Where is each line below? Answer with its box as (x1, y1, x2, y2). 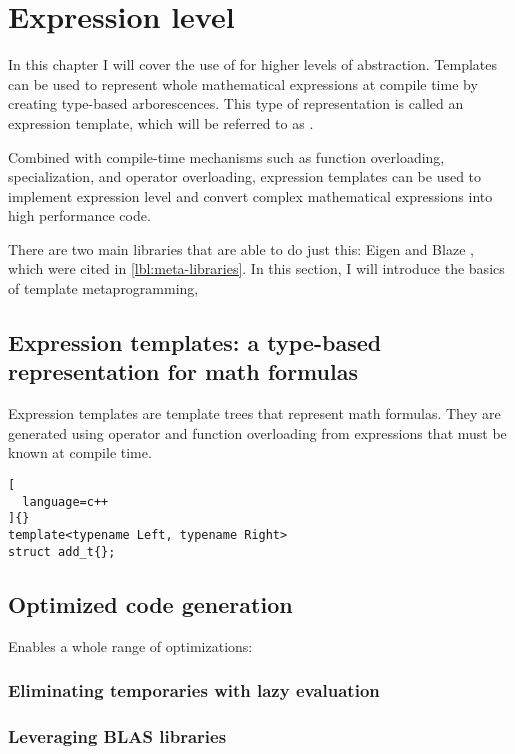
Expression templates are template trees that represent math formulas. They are (8, 403, 501, 424)
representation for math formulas (8, 356, 358, 387)
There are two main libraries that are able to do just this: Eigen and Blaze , (8, 238, 474, 259)
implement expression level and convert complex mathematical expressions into (8, 185, 493, 206)
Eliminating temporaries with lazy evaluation (8, 678, 380, 703)
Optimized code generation (8, 588, 293, 619)
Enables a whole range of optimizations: (8, 635, 253, 656)
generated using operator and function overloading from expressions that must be (8, 422, 507, 443)
